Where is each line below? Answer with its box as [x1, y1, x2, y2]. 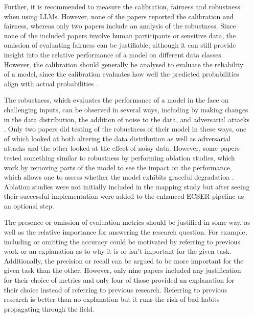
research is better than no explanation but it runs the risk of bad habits [4, 294, 220, 304]
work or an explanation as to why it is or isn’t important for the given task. [4, 246, 231, 256]
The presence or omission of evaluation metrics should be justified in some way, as [4, 217, 251, 227]
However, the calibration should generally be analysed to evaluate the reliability [4, 59, 244, 69]
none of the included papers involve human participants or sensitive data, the [4, 30, 236, 40]
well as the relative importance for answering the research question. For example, [4, 227, 247, 237]
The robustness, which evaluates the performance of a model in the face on [4, 95, 229, 105]
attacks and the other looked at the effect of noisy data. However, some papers [4, 143, 240, 153]
